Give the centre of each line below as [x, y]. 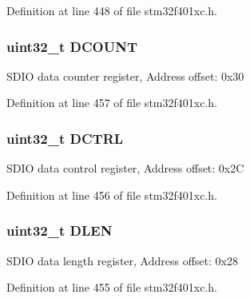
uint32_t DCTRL [65, 138]
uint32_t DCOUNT [72, 46]
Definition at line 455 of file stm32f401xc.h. [112, 287]
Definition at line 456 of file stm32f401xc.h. [112, 195]
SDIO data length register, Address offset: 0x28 [122, 260]
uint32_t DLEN [60, 230]
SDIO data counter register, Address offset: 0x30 [125, 75]
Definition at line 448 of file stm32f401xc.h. [112, 10]
